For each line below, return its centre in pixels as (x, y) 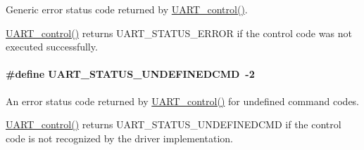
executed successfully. (52, 47)
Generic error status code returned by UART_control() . (127, 9)
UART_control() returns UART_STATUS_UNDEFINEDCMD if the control (174, 124)
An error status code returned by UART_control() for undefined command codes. (183, 101)
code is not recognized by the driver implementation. (119, 138)
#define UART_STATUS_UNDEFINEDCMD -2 (130, 74)
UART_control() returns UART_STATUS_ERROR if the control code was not (179, 33)
